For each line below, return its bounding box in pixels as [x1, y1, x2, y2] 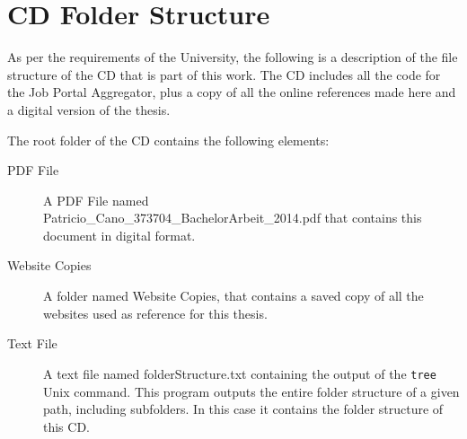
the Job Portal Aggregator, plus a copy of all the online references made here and [7, 83, 456, 101]
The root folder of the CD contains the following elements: [7, 130, 330, 149]
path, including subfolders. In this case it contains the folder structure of [43, 399, 444, 418]
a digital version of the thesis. [7, 100, 171, 119]
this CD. [43, 417, 90, 435]
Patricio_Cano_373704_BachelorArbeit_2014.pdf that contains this [43, 208, 422, 227]
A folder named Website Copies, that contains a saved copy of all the [43, 286, 424, 305]
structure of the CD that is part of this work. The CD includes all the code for [7, 65, 441, 83]
